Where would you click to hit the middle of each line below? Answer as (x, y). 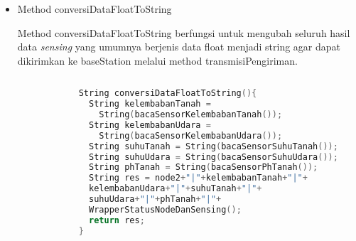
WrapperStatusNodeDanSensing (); (165, 209)
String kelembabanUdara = (150, 125)
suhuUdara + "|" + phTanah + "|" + (155, 199)
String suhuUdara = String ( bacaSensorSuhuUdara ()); (214, 157)
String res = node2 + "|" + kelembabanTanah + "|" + (198, 178)
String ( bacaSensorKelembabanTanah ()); (191, 114)
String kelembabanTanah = (150, 104)
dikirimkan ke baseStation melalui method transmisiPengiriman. (157, 60)
